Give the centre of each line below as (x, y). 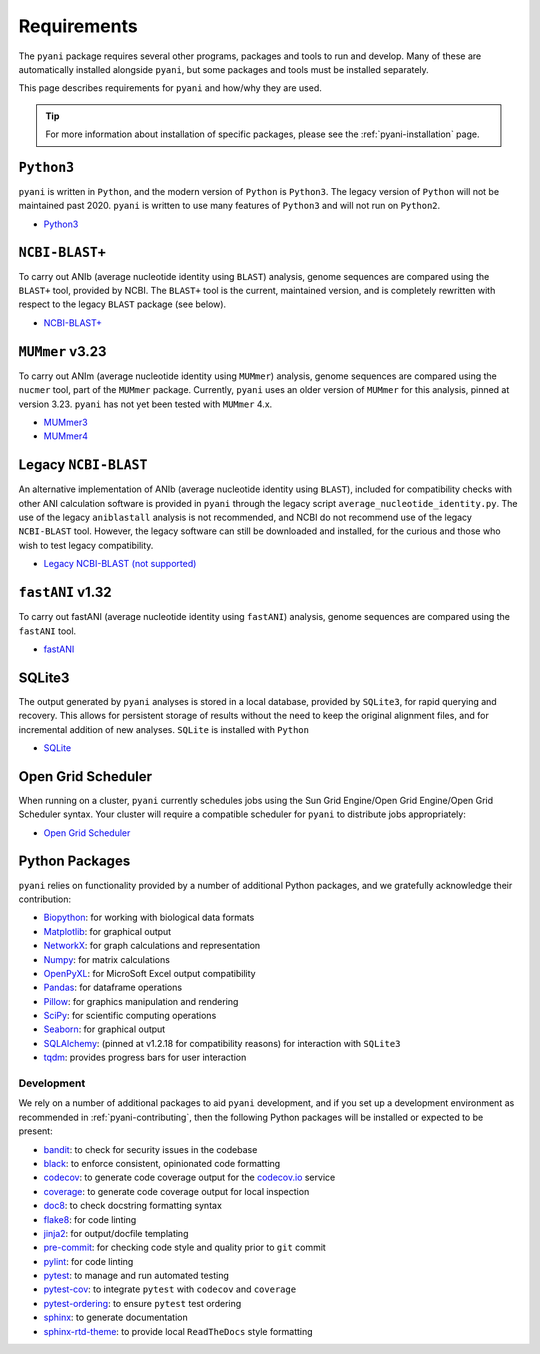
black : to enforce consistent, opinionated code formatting (162, 1163)
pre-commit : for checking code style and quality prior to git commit (185, 1247)
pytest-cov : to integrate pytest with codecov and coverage (170, 1289)
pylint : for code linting (88, 1261)
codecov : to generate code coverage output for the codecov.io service (189, 1177)
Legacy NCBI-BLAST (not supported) (120, 564)
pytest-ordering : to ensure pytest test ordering (142, 1303)
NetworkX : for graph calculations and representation (152, 946)
